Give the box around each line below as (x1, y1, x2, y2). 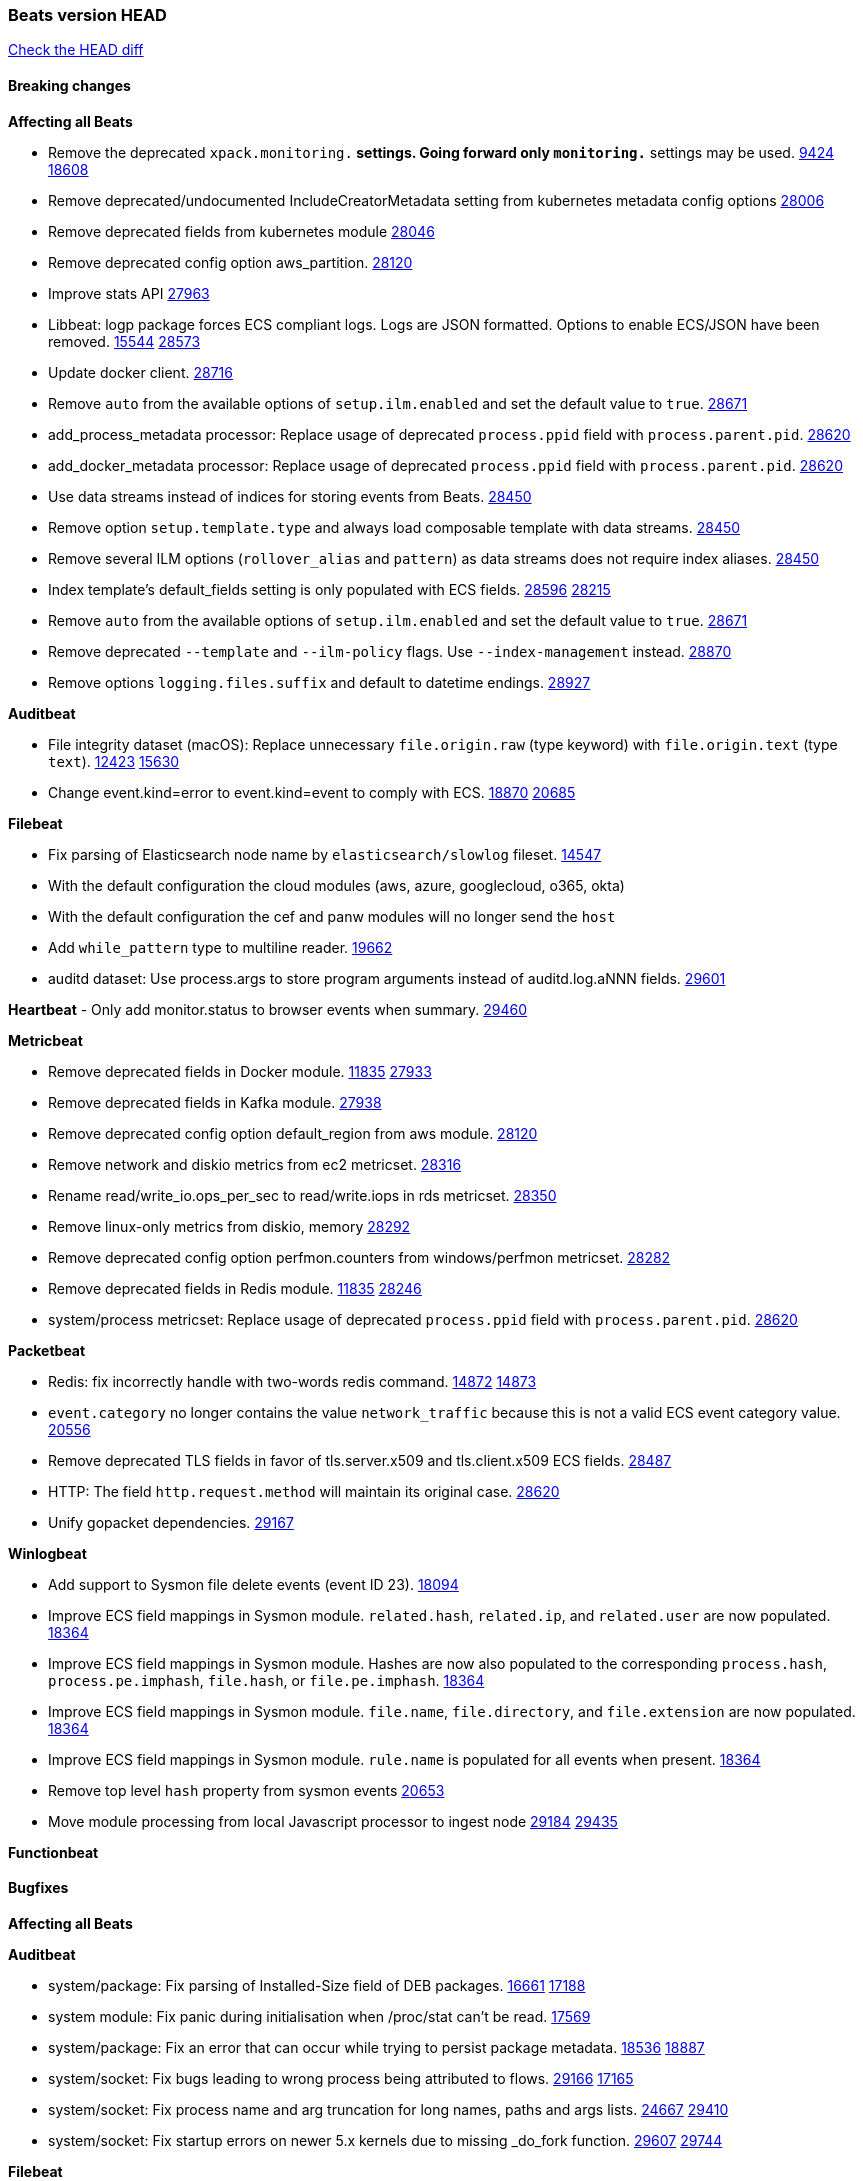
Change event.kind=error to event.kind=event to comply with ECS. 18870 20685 (48, 783, 576, 801)
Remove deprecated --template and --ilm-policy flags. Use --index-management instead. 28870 (48, 642, 732, 660)
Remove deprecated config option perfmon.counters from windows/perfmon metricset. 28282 (48, 1248, 671, 1266)
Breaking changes (8, 76, 131, 94)
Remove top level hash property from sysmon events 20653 (48, 1781, 445, 1799)
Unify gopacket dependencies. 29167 (48, 1513, 294, 1531)
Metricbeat (8, 1031, 83, 1049)
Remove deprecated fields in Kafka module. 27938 (48, 1093, 382, 1111)
